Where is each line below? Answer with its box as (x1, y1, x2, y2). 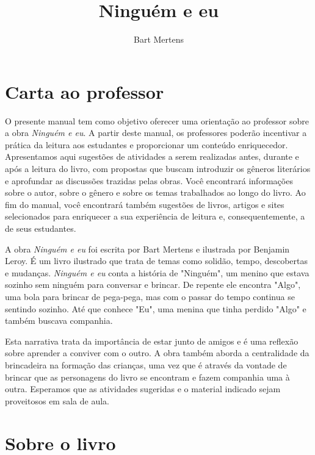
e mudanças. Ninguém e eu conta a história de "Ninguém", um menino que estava (5, 266, 310, 279)
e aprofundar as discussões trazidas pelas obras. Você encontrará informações (5, 174, 293, 187)
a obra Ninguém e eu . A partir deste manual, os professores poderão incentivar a (5, 126, 307, 139)
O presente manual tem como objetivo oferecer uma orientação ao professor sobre (5, 114, 309, 127)
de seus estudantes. (5, 222, 76, 234)
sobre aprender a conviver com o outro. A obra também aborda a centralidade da (5, 346, 310, 359)
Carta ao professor (5, 79, 164, 104)
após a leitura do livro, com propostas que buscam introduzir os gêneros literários (5, 162, 311, 175)
